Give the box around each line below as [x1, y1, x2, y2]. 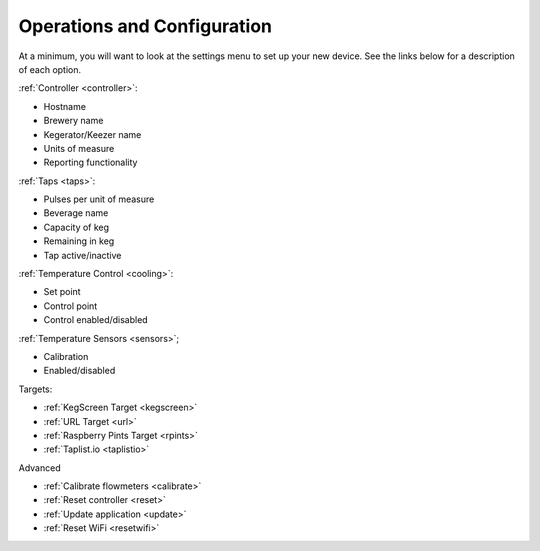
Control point [43, 300, 98, 312]
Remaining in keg [43, 235, 115, 247]
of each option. [18, 63, 82, 75]
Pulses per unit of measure [43, 193, 155, 205]
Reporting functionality [43, 156, 138, 169]
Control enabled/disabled [43, 314, 149, 326]
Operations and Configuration [18, 15, 273, 37]
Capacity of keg [43, 221, 110, 233]
